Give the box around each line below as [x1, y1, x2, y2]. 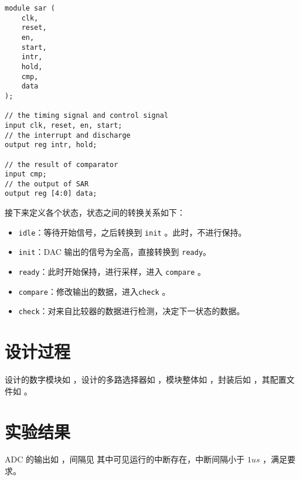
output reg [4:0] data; [5, 189, 97, 198]
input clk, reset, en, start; [5, 121, 122, 130]
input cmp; [5, 170, 47, 179]
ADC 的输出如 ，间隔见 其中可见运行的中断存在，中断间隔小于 [5, 453, 245, 465]
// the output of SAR [5, 179, 89, 188]
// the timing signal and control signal [5, 111, 169, 120]
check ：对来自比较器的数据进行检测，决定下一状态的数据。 [18, 305, 245, 317]
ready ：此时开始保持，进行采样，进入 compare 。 [18, 265, 206, 278]
